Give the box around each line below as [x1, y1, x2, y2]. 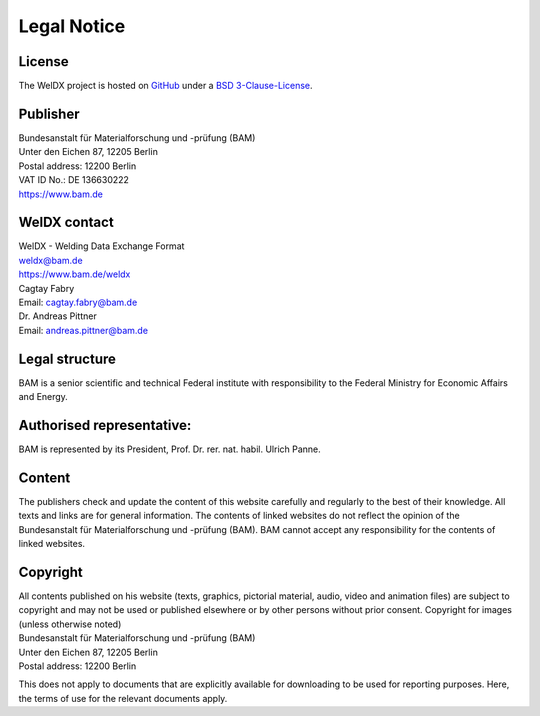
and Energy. [18, 391, 69, 403]
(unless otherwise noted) [18, 618, 122, 630]
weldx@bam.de [18, 254, 84, 266]
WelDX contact [18, 214, 114, 231]
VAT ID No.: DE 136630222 [18, 174, 130, 186]
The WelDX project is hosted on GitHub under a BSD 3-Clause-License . [18, 80, 314, 92]
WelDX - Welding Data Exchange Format [18, 240, 185, 252]
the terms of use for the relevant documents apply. [18, 692, 228, 704]
